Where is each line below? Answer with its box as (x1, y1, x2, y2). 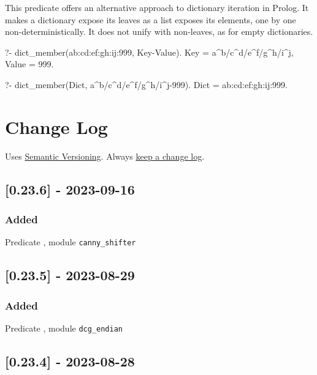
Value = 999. (5, 58, 54, 70)
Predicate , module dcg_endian (5, 321, 123, 334)
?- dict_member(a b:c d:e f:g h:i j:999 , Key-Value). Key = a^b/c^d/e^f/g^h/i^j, (5, 45, 294, 58)
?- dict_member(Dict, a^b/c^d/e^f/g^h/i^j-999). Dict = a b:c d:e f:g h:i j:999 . (5, 78, 288, 91)
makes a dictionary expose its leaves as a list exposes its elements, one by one (5, 13, 296, 26)
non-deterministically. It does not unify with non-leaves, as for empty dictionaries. (5, 25, 313, 38)
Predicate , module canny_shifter (5, 236, 136, 248)
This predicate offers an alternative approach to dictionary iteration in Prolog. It (5, 1, 309, 13)
